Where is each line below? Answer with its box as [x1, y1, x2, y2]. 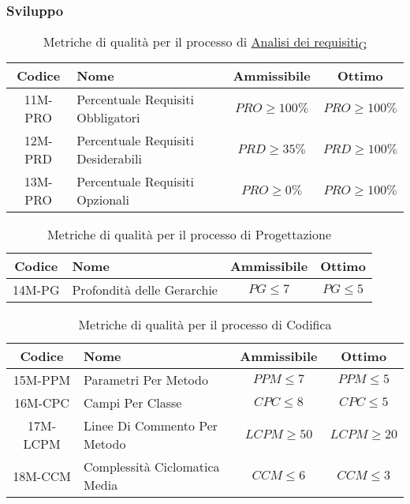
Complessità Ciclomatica [84, 457, 220, 476]
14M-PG [13, 280, 60, 299]
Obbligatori [76, 108, 140, 127]
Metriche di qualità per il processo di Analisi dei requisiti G [43, 32, 367, 54]
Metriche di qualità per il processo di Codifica [78, 315, 332, 334]
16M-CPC [14, 393, 70, 412]
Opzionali [76, 190, 129, 209]
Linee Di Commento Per [84, 416, 218, 435]
